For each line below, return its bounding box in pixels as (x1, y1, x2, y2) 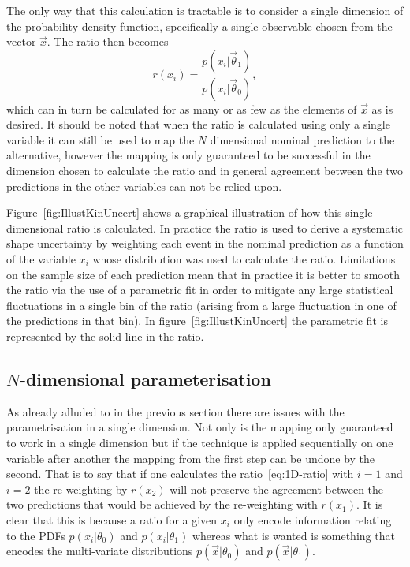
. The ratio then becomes (47, 33, 169, 50)
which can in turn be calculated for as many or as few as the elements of (6, 100, 357, 117)
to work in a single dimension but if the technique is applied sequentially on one (6, 434, 393, 450)
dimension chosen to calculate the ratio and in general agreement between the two (6, 162, 404, 179)
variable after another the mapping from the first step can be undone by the (6, 449, 375, 466)
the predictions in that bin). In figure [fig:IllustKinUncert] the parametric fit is (6, 312, 388, 329)
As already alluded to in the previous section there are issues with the (6, 403, 345, 420)
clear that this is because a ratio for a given (6, 511, 218, 528)
